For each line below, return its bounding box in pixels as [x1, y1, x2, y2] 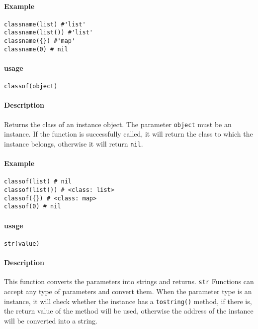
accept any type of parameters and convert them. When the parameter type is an [4, 286, 252, 296]
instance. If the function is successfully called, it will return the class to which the [4, 129, 253, 139]
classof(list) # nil [4, 178, 72, 185]
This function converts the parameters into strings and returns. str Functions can [4, 276, 254, 287]
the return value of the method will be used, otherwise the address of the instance [4, 306, 254, 316]
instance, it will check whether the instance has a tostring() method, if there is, [4, 296, 252, 306]
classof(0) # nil [4, 203, 61, 210]
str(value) [4, 240, 40, 247]
